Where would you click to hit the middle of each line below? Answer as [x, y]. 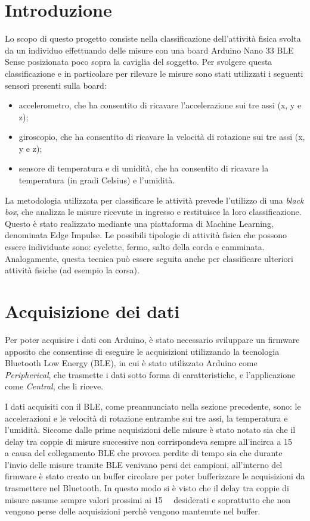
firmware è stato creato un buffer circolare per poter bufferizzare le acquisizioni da [155, 476]
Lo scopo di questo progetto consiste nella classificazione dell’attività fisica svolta [153, 38]
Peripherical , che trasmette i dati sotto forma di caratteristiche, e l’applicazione [150, 374]
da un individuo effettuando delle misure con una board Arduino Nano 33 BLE [149, 50]
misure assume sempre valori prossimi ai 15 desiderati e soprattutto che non [148, 499]
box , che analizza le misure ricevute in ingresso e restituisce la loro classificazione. [153, 212]
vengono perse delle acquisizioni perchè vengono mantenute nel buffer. [133, 511]
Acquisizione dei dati [92, 311]
